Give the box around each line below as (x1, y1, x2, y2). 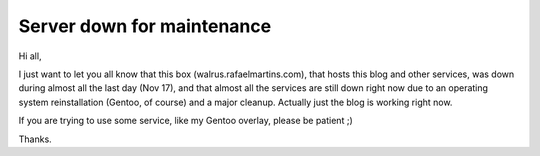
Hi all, (18, 50, 42, 62)
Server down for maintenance (18, 15, 272, 37)
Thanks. (18, 133, 52, 145)
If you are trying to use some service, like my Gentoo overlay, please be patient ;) (18, 115, 354, 127)
